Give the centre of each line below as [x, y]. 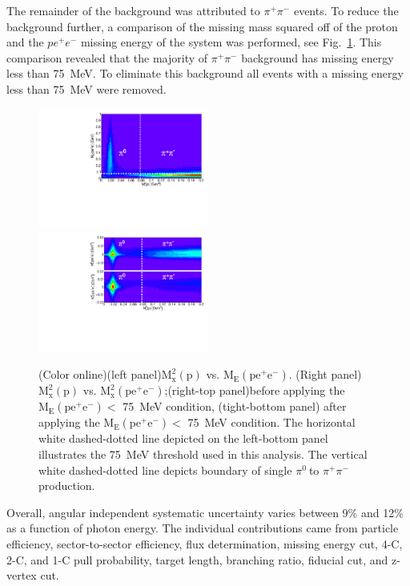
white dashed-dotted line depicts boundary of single [165, 470]
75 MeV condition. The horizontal [271, 422]
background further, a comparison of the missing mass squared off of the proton [202, 26]
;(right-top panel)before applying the [255, 390]
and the [25, 42]
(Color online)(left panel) [100, 374]
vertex [22, 575]
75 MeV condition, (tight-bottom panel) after [235, 406]
